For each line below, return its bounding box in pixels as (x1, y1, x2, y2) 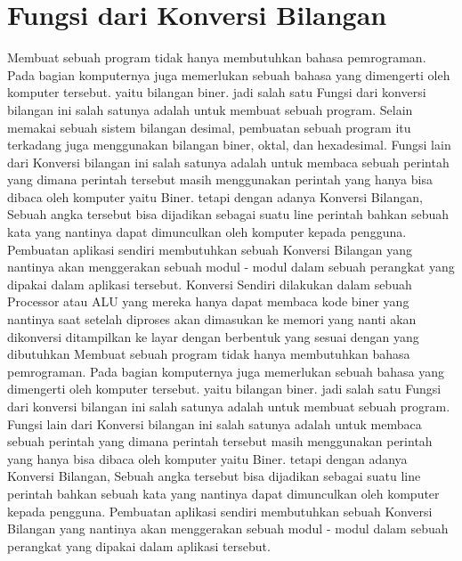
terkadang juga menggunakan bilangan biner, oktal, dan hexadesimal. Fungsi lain (7, 135, 451, 154)
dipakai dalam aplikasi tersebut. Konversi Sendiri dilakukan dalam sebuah (7, 274, 412, 293)
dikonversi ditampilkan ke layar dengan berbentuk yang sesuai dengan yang (7, 327, 419, 346)
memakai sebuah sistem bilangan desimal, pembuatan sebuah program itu (7, 118, 411, 136)
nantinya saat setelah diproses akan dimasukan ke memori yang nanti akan (7, 310, 417, 329)
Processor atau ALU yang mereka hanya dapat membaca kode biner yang (7, 292, 409, 311)
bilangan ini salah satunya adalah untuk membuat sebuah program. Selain (7, 100, 413, 118)
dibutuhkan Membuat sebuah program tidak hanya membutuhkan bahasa (7, 345, 410, 363)
